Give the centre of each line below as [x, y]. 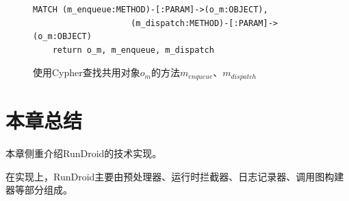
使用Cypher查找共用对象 [87, 72]
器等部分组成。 [39, 190]
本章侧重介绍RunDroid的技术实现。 [84, 153]
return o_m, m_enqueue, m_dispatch [133, 50]
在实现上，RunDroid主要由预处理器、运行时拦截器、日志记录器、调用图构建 [175, 176]
